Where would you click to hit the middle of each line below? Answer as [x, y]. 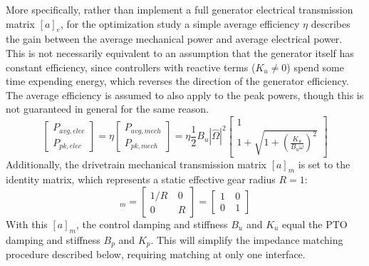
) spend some [315, 67]
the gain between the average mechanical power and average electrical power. [174, 39]
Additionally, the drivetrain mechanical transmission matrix [136, 164]
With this [27, 224]
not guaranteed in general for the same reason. [107, 109]
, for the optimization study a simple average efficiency [180, 23]
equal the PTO [315, 224]
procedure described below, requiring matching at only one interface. [156, 254]
